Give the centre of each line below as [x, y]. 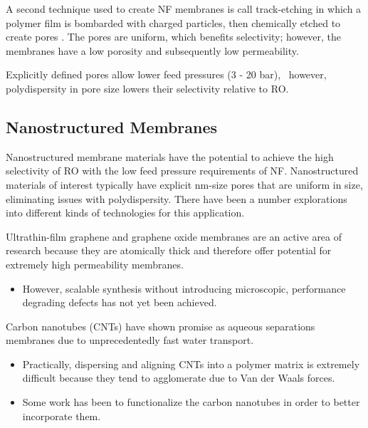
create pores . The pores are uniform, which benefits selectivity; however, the [174, 37]
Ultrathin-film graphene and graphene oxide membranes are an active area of [174, 236]
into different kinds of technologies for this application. [125, 213]
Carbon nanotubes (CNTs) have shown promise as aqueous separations [161, 326]
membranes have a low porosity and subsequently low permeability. [152, 50]
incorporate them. [62, 416]
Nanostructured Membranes [112, 126]
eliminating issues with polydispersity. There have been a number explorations [177, 198]
